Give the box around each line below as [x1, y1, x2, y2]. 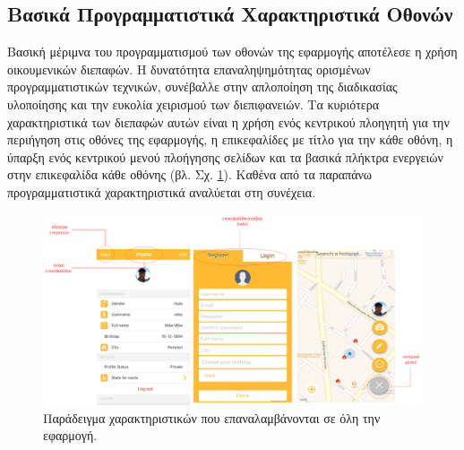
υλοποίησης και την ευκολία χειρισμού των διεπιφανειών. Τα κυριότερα [7, 94, 380, 113]
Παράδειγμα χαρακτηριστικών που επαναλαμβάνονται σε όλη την [43, 408, 381, 427]
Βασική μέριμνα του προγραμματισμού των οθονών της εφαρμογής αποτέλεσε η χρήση [7, 42, 458, 61]
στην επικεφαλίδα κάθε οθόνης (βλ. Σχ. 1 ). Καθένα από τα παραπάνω [7, 165, 373, 184]
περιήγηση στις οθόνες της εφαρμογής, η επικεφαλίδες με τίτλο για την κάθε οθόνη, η [7, 130, 453, 149]
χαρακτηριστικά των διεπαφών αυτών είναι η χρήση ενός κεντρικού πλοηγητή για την [7, 112, 450, 131]
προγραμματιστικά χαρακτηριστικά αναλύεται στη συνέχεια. [7, 182, 316, 201]
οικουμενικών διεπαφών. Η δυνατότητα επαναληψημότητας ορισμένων [7, 59, 371, 78]
